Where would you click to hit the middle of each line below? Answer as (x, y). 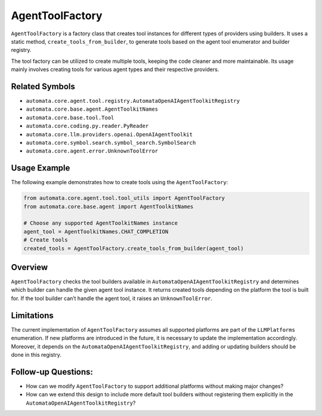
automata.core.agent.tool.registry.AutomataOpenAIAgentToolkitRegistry (133, 101)
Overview (30, 267)
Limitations (32, 315)
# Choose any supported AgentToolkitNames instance (101, 223)
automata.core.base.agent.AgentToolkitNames (92, 109)
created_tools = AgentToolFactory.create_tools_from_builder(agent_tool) (134, 248)
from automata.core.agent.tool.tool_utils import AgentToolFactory (124, 198)
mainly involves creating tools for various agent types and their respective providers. (115, 69)
